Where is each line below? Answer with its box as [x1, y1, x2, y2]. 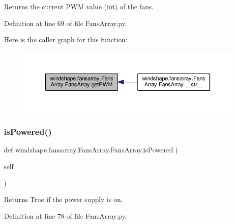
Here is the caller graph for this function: [4, 34, 128, 45]
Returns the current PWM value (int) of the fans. [4, 1, 154, 11]
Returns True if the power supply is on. [4, 194, 123, 204]
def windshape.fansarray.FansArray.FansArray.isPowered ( [4, 145, 178, 155]
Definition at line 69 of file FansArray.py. [4, 18, 127, 28]
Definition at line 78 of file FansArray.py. [4, 210, 127, 221]
